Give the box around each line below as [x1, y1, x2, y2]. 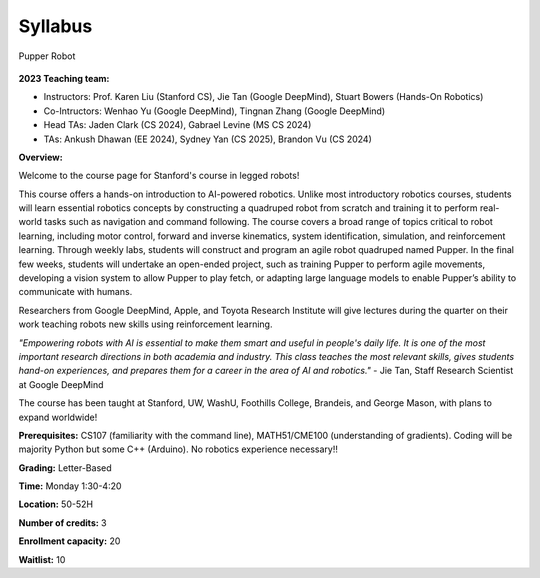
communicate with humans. [18, 286, 133, 298]
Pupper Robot [18, 50, 76, 62]
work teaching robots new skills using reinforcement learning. [18, 318, 273, 330]
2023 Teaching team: [18, 72, 110, 84]
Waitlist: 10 [18, 553, 66, 565]
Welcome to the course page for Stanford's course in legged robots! [18, 170, 300, 182]
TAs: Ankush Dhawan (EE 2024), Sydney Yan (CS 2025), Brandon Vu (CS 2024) [43, 133, 372, 145]
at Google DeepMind [18, 378, 104, 390]
